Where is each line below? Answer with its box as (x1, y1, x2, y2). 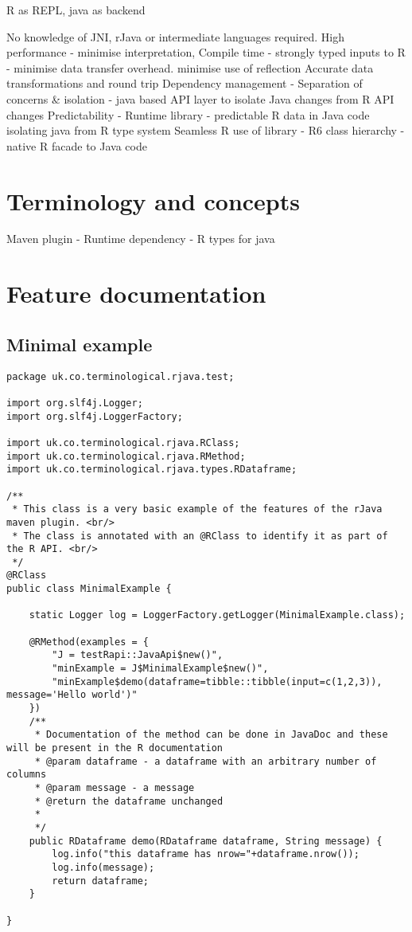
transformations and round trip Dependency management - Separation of (6, 75, 363, 92)
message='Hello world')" (6, 689, 138, 701)
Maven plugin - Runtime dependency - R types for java (6, 230, 275, 247)
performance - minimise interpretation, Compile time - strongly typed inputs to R (6, 44, 406, 61)
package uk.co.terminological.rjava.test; (6, 370, 235, 382)
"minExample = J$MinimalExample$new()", (52, 663, 269, 675)
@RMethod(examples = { (29, 636, 149, 648)
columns (6, 769, 47, 781)
